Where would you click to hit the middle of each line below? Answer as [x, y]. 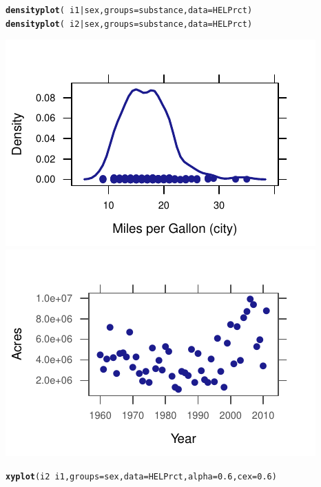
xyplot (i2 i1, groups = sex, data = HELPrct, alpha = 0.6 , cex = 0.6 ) [141, 476]
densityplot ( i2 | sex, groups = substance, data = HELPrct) [129, 24]
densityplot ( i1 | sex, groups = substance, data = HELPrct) [129, 10]
